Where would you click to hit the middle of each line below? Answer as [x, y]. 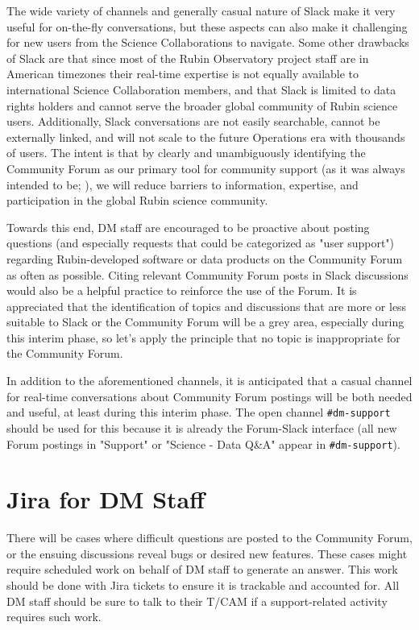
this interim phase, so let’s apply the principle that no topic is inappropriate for [203, 337]
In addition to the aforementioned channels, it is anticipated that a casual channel [209, 381]
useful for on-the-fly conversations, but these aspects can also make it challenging [207, 26]
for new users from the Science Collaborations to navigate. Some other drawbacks [208, 42]
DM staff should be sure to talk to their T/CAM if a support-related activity [197, 601]
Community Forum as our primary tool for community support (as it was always [206, 168]
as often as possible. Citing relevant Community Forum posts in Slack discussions [207, 274]
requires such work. [54, 617]
